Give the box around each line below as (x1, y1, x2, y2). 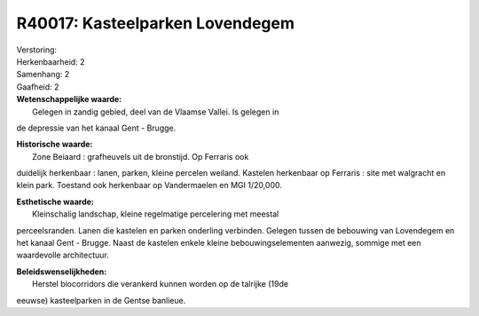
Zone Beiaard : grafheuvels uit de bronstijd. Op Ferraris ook (32, 151, 249, 162)
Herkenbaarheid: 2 (16, 56, 85, 67)
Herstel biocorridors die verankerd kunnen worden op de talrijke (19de (32, 279, 288, 289)
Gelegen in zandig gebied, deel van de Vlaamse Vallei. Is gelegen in (32, 107, 279, 117)
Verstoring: (16, 44, 58, 55)
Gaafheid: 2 (16, 81, 59, 92)
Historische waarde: (16, 138, 93, 150)
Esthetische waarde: (16, 196, 95, 207)
